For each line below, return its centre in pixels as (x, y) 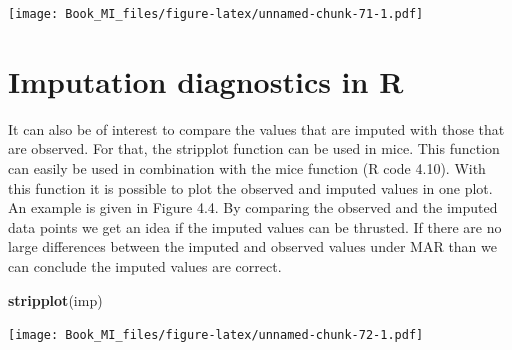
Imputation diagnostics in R (206, 80)
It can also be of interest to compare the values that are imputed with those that (256, 128)
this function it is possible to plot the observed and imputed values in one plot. (250, 187)
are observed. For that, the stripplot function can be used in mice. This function (254, 148)
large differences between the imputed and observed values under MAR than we (252, 246)
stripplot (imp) (55, 299)
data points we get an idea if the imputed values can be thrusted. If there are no (255, 226)
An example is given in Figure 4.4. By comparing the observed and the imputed (253, 207)
